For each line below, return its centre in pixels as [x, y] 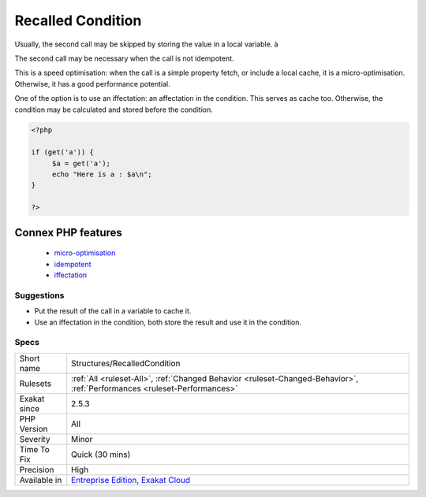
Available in [41, 480]
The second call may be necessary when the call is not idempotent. [124, 58]
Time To [35, 449]
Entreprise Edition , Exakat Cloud [131, 480]
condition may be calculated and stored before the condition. [114, 109]
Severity [35, 439]
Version [34, 428]
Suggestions [39, 295]
